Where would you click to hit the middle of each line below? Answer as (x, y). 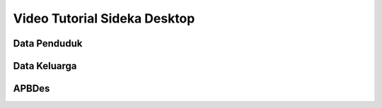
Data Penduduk (48, 43)
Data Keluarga (45, 66)
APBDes (31, 89)
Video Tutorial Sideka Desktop (104, 18)
